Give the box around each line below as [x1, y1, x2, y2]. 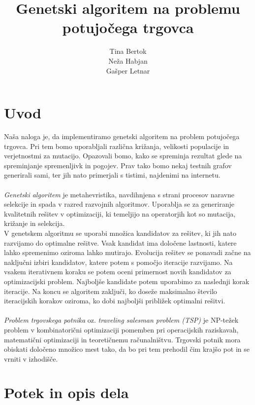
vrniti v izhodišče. [4, 353, 58, 364]
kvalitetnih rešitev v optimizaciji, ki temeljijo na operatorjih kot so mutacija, [4, 208, 236, 219]
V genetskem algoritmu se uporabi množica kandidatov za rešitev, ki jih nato [4, 227, 237, 238]
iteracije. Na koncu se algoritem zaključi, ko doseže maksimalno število [4, 286, 217, 296]
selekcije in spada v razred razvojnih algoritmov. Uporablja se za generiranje [4, 199, 234, 209]
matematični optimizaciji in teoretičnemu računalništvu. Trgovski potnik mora [4, 334, 241, 344]
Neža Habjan [108, 55, 148, 66]
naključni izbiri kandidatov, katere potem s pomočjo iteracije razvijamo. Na [4, 257, 233, 267]
